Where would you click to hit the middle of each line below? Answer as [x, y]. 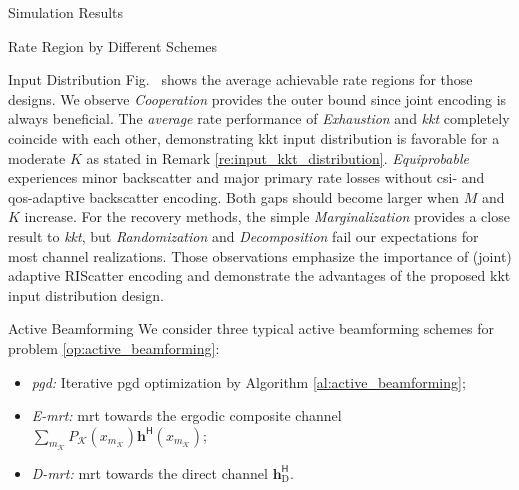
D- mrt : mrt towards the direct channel [149, 472]
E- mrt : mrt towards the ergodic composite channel [186, 415]
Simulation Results [66, 12]
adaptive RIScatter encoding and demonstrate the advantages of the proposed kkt [259, 275]
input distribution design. [86, 294]
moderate [37, 157]
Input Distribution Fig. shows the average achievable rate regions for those [240, 79]
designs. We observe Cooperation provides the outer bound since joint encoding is [257, 98]
